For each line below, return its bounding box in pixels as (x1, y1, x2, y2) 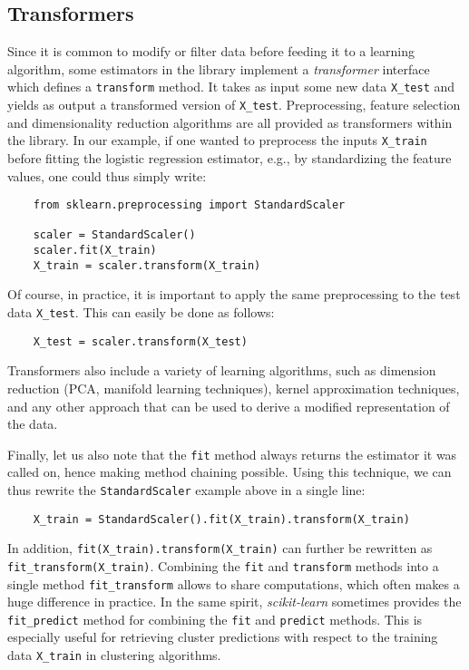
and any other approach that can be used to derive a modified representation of (7, 396, 450, 415)
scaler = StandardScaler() (33, 228, 196, 242)
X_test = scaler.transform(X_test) (33, 335, 248, 348)
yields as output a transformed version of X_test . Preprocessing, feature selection (7, 95, 461, 114)
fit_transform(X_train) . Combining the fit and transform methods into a (7, 556, 439, 575)
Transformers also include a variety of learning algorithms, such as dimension (7, 361, 436, 380)
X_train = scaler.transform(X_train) (33, 258, 261, 272)
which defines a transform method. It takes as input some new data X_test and (7, 77, 455, 96)
